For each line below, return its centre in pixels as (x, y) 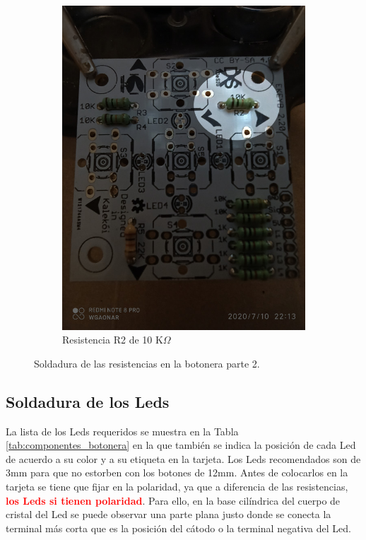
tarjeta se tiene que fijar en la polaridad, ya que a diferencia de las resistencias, (177, 487)
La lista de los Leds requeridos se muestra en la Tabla (122, 431)
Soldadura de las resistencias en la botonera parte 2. (147, 363)
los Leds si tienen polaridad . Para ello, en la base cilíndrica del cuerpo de (173, 500)
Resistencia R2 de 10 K (113, 340)
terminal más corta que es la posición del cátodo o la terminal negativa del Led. (178, 528)
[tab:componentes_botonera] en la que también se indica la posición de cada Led (181, 445)
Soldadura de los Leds (88, 401)
